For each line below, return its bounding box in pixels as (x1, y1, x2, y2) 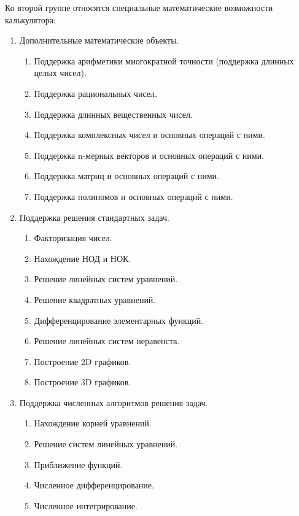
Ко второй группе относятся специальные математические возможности (5, 1, 273, 13)
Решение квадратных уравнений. (34, 293, 156, 306)
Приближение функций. (34, 458, 123, 471)
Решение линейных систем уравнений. (34, 272, 178, 285)
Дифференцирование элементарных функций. (34, 314, 204, 326)
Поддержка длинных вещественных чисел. (34, 107, 193, 120)
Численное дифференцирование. (34, 479, 154, 491)
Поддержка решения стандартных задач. (19, 210, 169, 223)
